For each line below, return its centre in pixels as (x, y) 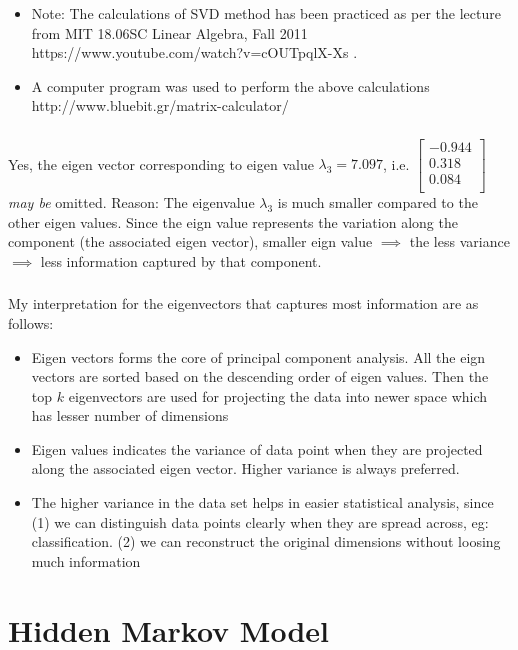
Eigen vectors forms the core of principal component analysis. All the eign (258, 356)
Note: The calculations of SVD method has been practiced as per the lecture (266, 13)
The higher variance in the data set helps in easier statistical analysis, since (262, 502)
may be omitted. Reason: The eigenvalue (131, 202)
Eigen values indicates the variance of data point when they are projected (257, 448)
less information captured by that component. (181, 260)
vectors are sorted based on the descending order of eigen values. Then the (260, 376)
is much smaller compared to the (377, 202)
